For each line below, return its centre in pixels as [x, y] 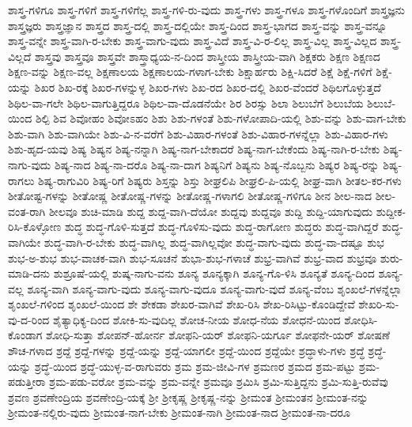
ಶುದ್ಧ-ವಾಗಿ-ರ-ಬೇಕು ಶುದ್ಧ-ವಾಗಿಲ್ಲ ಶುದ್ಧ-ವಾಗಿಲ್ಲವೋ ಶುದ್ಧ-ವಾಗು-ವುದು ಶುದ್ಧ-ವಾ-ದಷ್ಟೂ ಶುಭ [214, 242]
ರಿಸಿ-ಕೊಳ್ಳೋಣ [35, 227]
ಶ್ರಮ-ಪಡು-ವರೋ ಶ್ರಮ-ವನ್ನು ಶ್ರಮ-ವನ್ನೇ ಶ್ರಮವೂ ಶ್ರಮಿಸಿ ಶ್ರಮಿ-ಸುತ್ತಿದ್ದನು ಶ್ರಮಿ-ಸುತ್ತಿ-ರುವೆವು [218, 382]
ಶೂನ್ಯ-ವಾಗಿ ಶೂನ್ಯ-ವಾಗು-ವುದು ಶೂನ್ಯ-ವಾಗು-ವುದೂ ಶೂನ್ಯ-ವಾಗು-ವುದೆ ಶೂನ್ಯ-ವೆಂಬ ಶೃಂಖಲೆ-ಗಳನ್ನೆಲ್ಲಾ [215, 288]
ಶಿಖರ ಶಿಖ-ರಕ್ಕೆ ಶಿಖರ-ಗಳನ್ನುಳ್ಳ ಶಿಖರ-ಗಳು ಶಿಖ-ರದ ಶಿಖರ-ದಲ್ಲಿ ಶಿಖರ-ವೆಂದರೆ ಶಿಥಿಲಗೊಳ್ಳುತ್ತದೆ [208, 87]
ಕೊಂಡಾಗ [25, 335]
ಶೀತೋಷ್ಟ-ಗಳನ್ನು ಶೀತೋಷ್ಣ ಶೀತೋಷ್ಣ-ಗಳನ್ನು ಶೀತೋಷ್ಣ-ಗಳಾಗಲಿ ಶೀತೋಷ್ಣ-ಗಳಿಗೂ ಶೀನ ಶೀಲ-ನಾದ [190, 196]
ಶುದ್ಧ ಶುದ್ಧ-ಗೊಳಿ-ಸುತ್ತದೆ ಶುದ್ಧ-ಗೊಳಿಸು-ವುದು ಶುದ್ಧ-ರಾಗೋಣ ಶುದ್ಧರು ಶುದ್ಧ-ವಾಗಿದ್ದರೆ [221, 227]
